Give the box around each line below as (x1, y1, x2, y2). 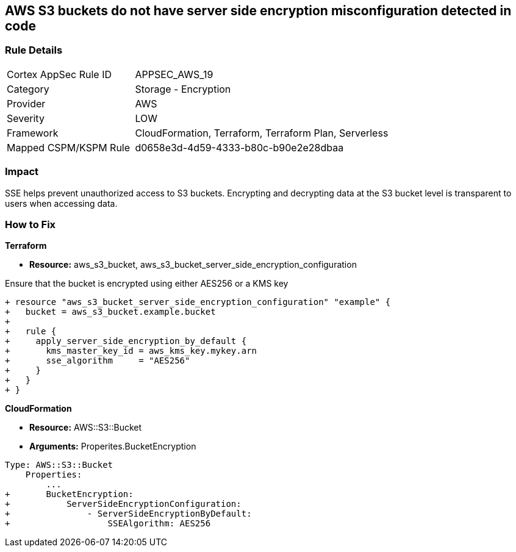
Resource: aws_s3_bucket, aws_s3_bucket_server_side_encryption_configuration (29, 259, 357, 270)
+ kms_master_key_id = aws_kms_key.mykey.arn (5, 346, 257, 356)
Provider (7, 97, 46, 110)
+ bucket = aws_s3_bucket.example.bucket (5, 307, 216, 317)
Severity (7, 112, 45, 124)
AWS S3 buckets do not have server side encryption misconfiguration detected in (5, 3, 512, 18)
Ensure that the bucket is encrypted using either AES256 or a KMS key (5, 278, 288, 289)
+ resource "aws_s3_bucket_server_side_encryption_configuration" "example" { (5, 297, 391, 307)
